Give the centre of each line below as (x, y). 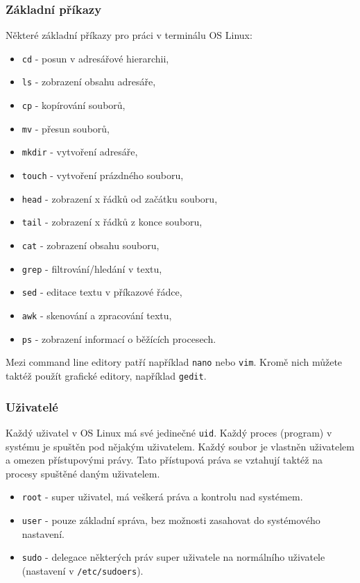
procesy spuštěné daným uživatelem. (83, 473)
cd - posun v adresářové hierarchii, (95, 58)
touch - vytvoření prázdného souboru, (103, 175)
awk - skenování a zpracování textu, (97, 315)
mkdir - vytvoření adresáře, (80, 152)
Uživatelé (32, 406)
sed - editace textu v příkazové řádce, (102, 292)
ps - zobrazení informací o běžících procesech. (119, 338)
